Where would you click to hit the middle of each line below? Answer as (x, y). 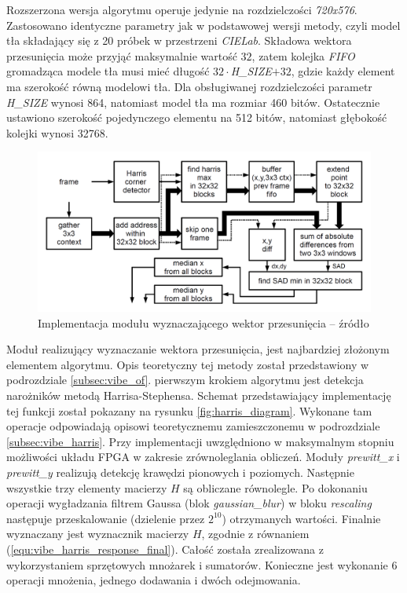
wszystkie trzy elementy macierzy (87, 487)
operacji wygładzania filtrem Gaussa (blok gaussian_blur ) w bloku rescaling (189, 503)
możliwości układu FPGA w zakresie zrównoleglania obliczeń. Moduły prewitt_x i (203, 457)
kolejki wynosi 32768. (57, 132)
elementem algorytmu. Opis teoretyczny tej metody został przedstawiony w (188, 364)
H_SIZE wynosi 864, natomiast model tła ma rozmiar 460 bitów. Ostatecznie (193, 102)
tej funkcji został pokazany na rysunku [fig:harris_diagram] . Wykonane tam (189, 410)
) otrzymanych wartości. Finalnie (301, 518)
